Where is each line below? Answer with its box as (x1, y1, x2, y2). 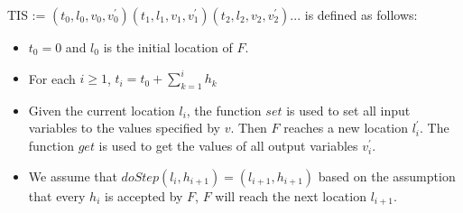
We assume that (28, 166, 117, 185)
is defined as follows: (304, 5, 418, 23)
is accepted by (105, 186, 183, 205)
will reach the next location (215, 186, 366, 205)
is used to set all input (286, 100, 411, 119)
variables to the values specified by (28, 118, 220, 137)
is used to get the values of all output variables (98, 136, 358, 155)
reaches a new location (283, 118, 408, 137)
